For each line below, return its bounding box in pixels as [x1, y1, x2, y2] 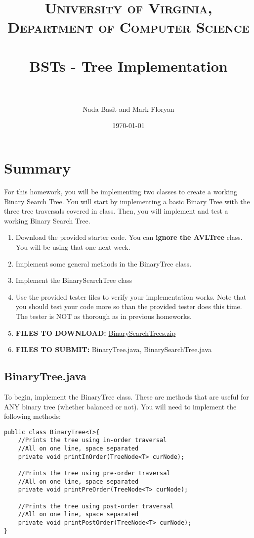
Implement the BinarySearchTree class [15, 275, 132, 285]
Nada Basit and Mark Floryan [83, 103, 174, 114]
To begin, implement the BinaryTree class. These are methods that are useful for [4, 391, 249, 402]
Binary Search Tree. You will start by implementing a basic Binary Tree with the [4, 196, 250, 206]
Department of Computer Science [7, 17, 250, 37]
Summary [4, 158, 71, 178]
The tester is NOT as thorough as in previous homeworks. [15, 311, 192, 321]
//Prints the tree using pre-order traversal [18, 469, 170, 477]
